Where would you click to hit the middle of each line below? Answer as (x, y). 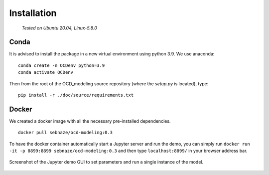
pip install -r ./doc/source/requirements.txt (76, 95)
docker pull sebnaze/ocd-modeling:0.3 (66, 133)
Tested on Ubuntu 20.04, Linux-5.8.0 (59, 28)
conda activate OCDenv (46, 73)
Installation (33, 13)
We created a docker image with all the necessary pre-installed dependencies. (90, 121)
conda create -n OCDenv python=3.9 (62, 65)
